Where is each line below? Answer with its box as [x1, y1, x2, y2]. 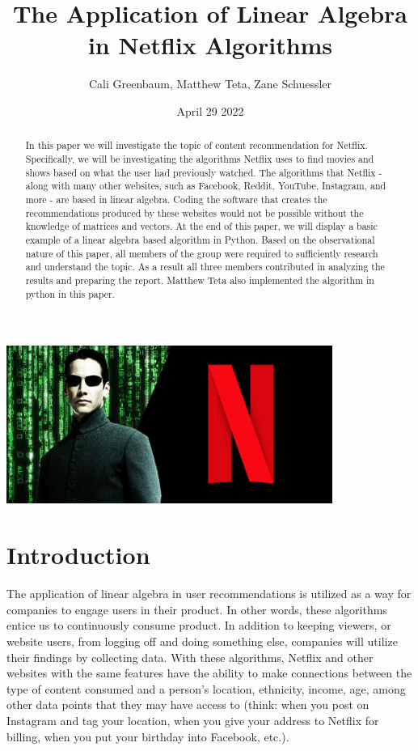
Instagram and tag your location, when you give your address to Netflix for [6, 711, 379, 728]
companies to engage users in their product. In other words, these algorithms [6, 600, 387, 617]
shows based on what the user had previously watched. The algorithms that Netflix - [25, 165, 382, 179]
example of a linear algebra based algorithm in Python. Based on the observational [25, 232, 375, 246]
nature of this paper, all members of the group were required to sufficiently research [25, 246, 378, 260]
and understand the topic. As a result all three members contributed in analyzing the [25, 260, 385, 274]
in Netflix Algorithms [87, 28, 333, 62]
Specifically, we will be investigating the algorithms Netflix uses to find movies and [25, 151, 374, 165]
